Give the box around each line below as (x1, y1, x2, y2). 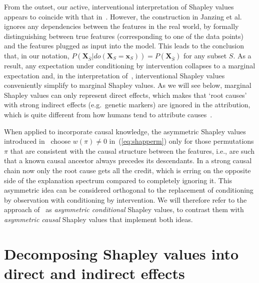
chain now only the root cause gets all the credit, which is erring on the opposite (4, 165, 251, 175)
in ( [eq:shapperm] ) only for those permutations (109, 136, 254, 146)
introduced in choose (4, 136, 71, 146)
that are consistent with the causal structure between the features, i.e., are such (10, 145, 254, 156)
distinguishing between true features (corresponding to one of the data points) (4, 30, 243, 41)
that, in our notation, (4, 50, 69, 60)
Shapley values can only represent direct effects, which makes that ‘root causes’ (4, 89, 247, 100)
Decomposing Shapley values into (4, 243, 239, 264)
